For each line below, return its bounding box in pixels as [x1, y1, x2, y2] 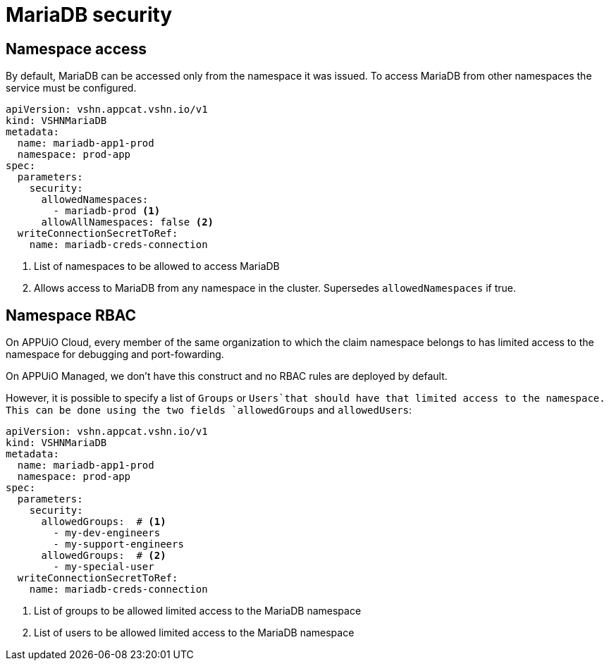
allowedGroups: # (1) [41, 516, 166, 528]
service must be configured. [6, 82, 137, 94]
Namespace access [6, 39, 147, 58]
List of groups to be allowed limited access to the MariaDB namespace [34, 605, 362, 617]
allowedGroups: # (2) [41, 550, 166, 562]
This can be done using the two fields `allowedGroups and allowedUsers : [6, 404, 412, 417]
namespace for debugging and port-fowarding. [6, 348, 224, 361]
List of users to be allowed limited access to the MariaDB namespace [34, 627, 355, 639]
